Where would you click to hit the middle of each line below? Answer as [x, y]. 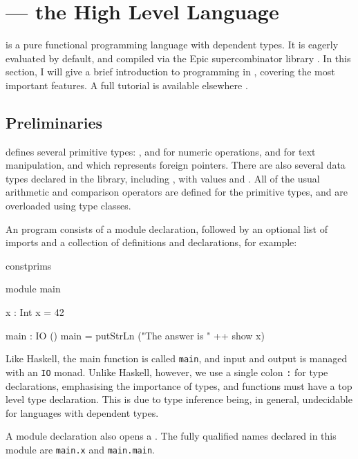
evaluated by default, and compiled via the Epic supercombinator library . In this [178, 58]
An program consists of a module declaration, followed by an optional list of [167, 228]
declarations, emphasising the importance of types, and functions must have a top [179, 385]
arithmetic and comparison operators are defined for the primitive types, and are [177, 192]
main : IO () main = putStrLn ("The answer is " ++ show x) [135, 335]
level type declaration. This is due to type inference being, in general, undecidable [179, 399]
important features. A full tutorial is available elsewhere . [127, 85]
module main [33, 289]
